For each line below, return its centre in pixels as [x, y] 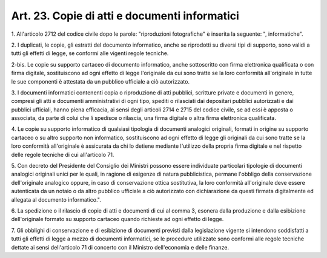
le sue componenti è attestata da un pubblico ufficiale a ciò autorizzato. [101, 81]
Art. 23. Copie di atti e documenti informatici [125, 16]
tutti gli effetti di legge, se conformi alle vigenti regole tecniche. [90, 53]
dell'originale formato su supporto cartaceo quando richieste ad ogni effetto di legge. [117, 219]
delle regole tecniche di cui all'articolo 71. [63, 154]
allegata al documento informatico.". [56, 199]
